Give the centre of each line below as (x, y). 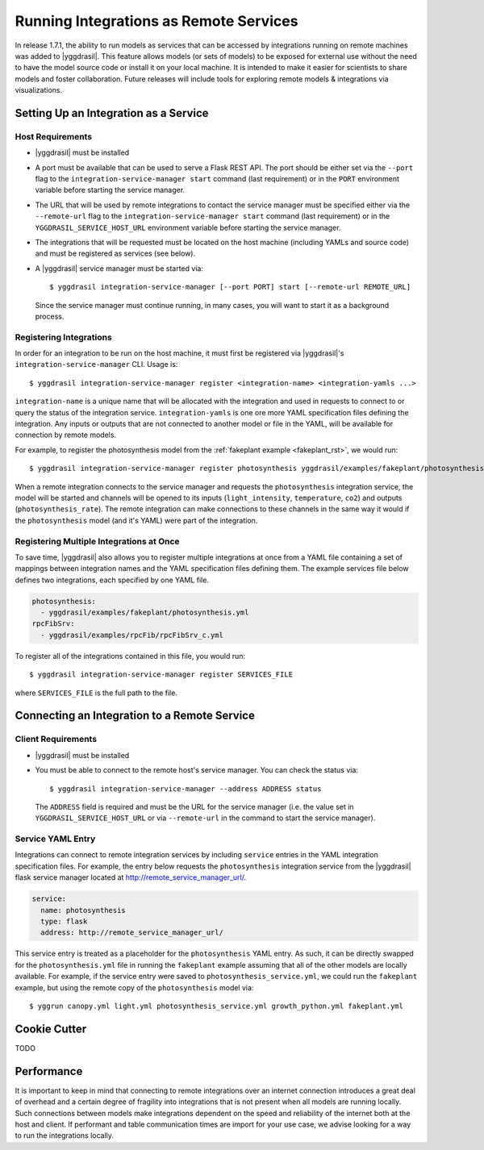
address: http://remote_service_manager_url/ (132, 933)
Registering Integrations (63, 337)
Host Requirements (54, 136)
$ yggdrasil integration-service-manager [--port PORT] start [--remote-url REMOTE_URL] (230, 287)
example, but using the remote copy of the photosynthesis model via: (134, 987)
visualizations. (39, 90)
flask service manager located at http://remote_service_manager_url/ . (130, 877)
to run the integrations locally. (65, 1135)
